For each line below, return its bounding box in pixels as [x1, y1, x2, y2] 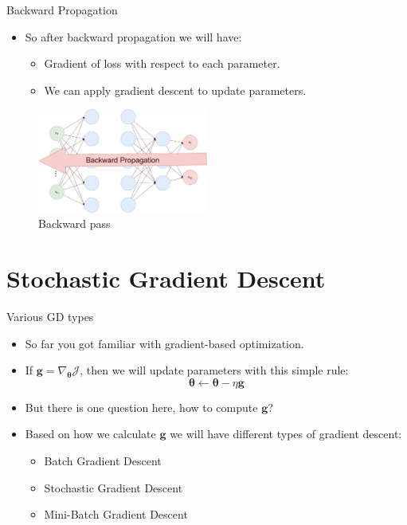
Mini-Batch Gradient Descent [44, 506, 188, 523]
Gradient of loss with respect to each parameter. [44, 55, 280, 72]
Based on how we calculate [25, 425, 156, 442]
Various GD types [6, 308, 94, 325]
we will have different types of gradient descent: [170, 425, 402, 442]
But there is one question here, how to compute [25, 398, 258, 415]
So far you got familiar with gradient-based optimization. [25, 335, 304, 351]
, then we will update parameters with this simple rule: [80, 362, 349, 378]
